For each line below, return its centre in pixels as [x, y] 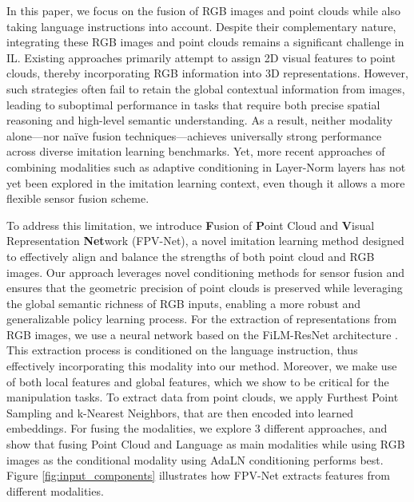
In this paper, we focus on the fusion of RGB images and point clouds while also [203, 10]
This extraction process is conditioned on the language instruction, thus [182, 350]
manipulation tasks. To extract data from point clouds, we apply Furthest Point [203, 397]
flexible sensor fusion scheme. [78, 198]
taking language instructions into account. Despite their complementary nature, [201, 26]
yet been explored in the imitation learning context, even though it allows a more [206, 182]
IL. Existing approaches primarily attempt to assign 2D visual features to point [201, 57]
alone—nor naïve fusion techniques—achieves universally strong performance [194, 135]
